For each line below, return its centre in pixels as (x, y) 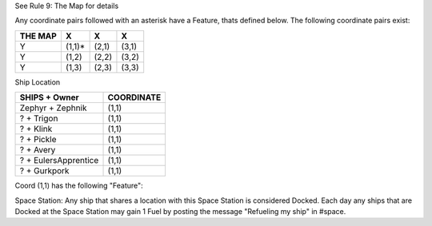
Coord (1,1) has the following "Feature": (79, 186)
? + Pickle (38, 140)
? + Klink (36, 129)
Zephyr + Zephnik (53, 108)
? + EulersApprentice (59, 161)
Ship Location (38, 82)
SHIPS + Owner (49, 97)
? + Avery (38, 150)
